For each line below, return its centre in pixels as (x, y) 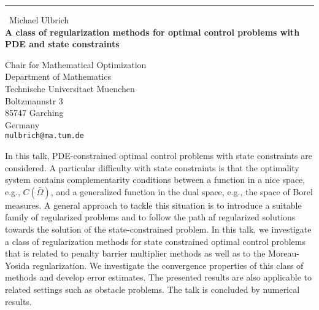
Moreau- (284, 253)
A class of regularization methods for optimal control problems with (152, 32)
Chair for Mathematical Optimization (76, 64)
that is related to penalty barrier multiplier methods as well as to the (135, 253)
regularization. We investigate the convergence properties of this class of (168, 265)
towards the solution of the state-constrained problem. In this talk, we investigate (158, 229)
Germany (22, 124)
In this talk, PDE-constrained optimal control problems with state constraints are (159, 155)
